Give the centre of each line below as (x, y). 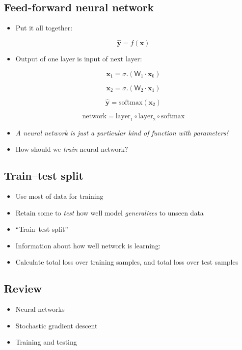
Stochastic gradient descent (56, 325)
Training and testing (46, 342)
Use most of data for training (59, 196)
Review (23, 288)
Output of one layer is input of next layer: (79, 59)
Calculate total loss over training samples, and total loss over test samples (127, 262)
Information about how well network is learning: (88, 245)
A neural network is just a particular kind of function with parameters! (122, 132)
